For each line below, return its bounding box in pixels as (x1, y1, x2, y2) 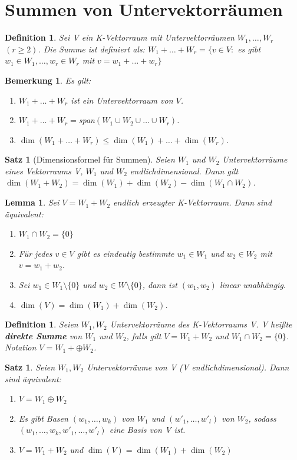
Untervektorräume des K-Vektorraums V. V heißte (110, 318, 292, 330)
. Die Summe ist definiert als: (38, 42, 145, 55)
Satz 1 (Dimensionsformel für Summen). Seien (5, 153, 175, 166)
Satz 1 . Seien (5, 361, 55, 373)
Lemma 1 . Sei (5, 196, 60, 209)
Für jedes (18, 247, 52, 259)
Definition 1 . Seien (5, 318, 78, 330)
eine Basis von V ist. (109, 423, 186, 436)
